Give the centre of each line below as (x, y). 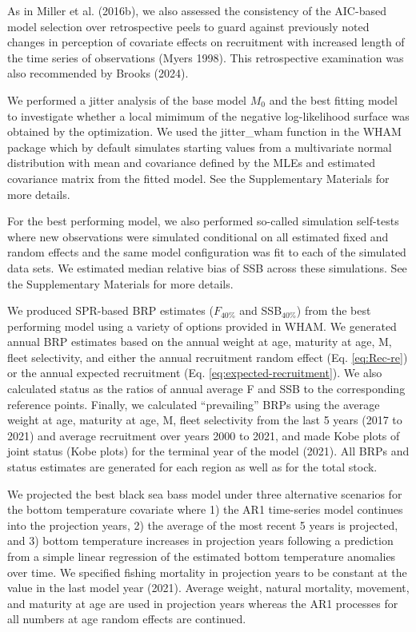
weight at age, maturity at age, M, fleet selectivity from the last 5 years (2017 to (205, 420)
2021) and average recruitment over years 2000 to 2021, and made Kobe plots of (204, 435)
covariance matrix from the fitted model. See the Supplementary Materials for (198, 178)
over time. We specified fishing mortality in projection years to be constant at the (207, 572)
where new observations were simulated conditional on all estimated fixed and (198, 236)
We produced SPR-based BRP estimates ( (110, 310)
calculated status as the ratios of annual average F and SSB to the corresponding (206, 389)
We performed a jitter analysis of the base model (127, 99)
